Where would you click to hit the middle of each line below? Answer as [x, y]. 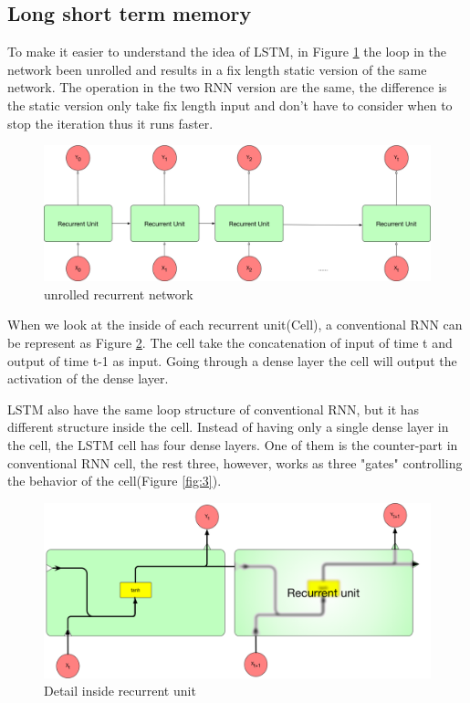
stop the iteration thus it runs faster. [110, 123]
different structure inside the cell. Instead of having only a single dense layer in [228, 427]
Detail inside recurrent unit [120, 691]
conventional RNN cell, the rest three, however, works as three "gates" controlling [235, 462]
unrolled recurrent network [119, 294]
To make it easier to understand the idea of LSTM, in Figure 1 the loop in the [227, 52]
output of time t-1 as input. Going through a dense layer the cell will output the [232, 360]
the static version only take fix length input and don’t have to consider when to [230, 105]
